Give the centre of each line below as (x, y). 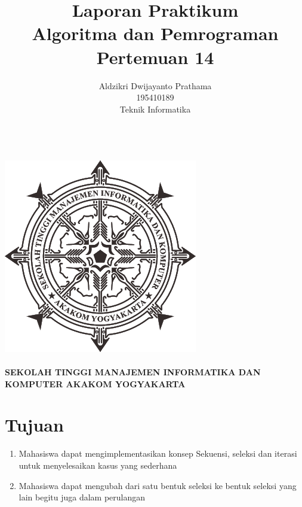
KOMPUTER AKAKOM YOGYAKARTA (95, 383)
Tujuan (34, 425)
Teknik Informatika (155, 109)
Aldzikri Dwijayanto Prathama (155, 85)
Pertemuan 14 (155, 57)
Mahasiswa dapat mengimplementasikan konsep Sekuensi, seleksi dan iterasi (158, 453)
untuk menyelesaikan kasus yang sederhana (98, 465)
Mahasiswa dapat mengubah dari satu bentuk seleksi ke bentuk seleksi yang (158, 485)
